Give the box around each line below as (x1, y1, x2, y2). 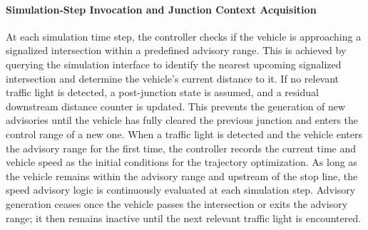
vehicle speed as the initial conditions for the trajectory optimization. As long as (6, 155, 357, 169)
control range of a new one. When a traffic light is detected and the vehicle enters (6, 126, 362, 141)
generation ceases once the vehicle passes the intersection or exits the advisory (6, 196, 348, 211)
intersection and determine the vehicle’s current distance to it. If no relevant (6, 70, 339, 85)
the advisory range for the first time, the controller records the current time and (6, 140, 357, 155)
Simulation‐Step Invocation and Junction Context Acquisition (6, 1, 317, 16)
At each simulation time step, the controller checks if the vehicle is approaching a (6, 28, 362, 43)
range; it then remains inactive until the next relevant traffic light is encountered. (6, 210, 362, 225)
